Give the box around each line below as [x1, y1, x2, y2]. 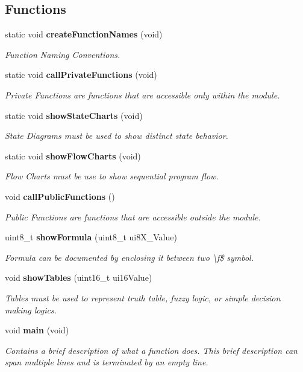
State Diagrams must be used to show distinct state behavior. [5, 129, 228, 142]
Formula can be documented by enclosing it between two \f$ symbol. [5, 251, 254, 263]
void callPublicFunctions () [5, 190, 115, 202]
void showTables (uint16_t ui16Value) [5, 271, 152, 284]
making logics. [5, 303, 57, 316]
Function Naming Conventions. [5, 48, 120, 60]
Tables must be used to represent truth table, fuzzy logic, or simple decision [5, 291, 281, 304]
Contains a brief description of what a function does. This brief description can [5, 344, 298, 356]
